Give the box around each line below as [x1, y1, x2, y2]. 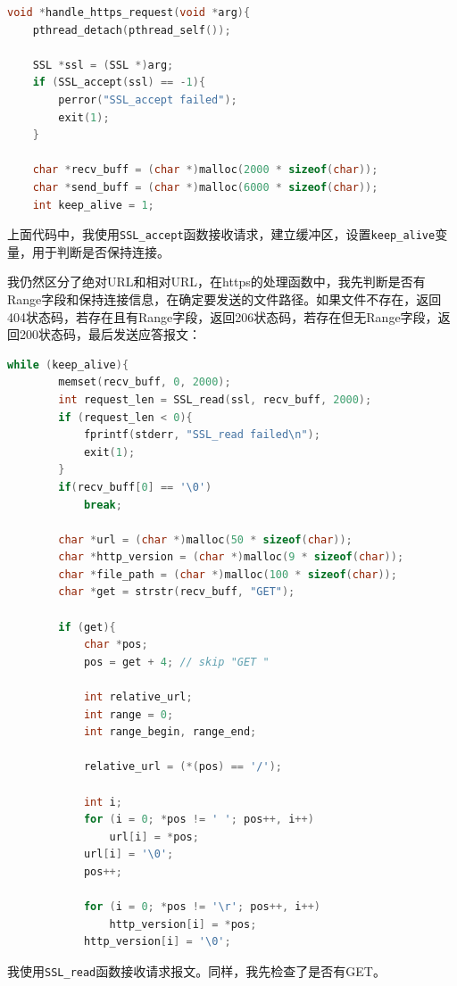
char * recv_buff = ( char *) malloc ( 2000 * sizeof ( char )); [32, 163, 378, 177]
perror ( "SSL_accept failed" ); [58, 93, 237, 106]
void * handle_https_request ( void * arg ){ [7, 6, 251, 19]
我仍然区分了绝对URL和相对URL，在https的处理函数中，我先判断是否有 [7, 272, 426, 291]
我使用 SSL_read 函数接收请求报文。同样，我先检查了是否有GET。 [7, 961, 386, 980]
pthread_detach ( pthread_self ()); [32, 23, 231, 37]
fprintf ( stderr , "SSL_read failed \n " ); [83, 428, 320, 442]
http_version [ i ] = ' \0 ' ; [83, 935, 231, 949]
